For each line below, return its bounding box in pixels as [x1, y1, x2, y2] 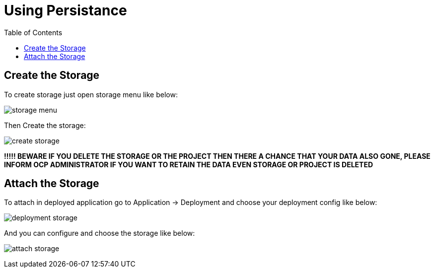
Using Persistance [4, 2, 127, 19]
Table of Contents [4, 28, 63, 37]
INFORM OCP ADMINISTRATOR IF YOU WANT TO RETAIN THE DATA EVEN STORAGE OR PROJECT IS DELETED [4, 160, 373, 169]
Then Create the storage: [4, 121, 86, 130]
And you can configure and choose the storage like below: [4, 229, 195, 238]
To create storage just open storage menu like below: [4, 90, 178, 99]
